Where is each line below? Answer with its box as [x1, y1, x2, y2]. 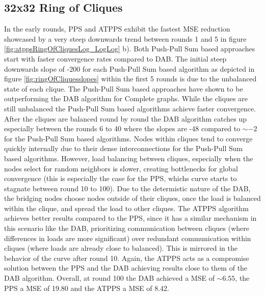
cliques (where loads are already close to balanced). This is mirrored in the [4, 243, 237, 253]
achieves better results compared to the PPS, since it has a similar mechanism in [4, 213, 257, 223]
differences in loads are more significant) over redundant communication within [4, 232, 251, 243]
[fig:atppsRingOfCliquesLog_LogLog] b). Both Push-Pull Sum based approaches [4, 43, 255, 54]
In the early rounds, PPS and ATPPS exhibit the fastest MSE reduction [4, 23, 230, 34]
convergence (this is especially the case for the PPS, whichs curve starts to [4, 173, 237, 184]
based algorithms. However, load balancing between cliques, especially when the [4, 153, 253, 163]
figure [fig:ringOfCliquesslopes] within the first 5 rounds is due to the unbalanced [4, 73, 257, 84]
